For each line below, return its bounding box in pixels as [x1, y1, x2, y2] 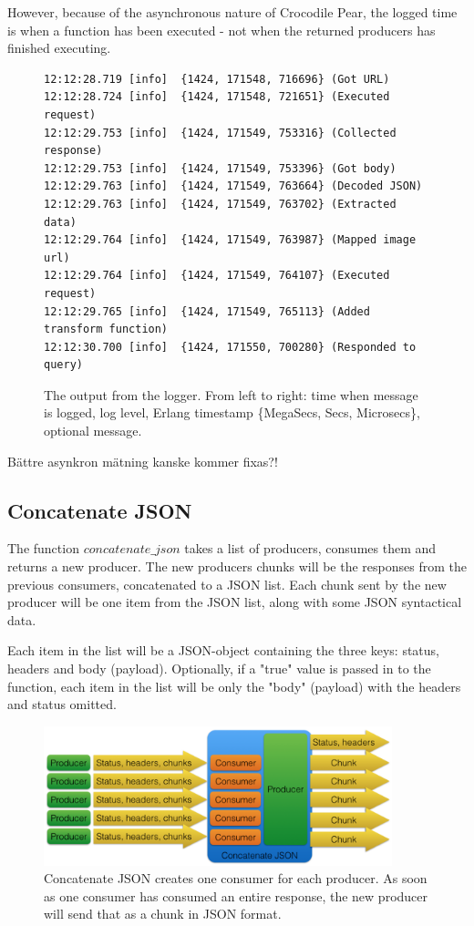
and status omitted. [7, 694, 117, 714]
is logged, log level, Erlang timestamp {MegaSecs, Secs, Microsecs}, [44, 403, 420, 422]
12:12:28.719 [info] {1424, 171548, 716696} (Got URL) [44, 72, 390, 86]
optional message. [44, 421, 142, 440]
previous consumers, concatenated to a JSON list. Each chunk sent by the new [7, 574, 447, 593]
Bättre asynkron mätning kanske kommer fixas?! [7, 451, 278, 470]
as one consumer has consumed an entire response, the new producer [44, 886, 428, 905]
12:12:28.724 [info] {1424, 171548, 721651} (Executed [44, 90, 390, 104]
